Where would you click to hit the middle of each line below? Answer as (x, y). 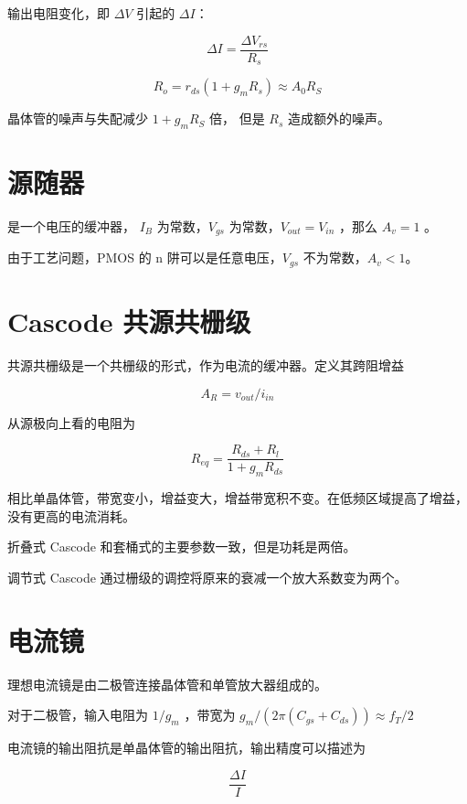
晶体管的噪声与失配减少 (78, 118)
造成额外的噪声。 (340, 118)
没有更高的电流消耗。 (71, 515)
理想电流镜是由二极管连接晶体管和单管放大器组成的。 (167, 684)
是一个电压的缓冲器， (71, 226)
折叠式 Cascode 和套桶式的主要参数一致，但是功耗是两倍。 (182, 547)
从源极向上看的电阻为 (71, 422)
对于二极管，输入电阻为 (78, 715)
